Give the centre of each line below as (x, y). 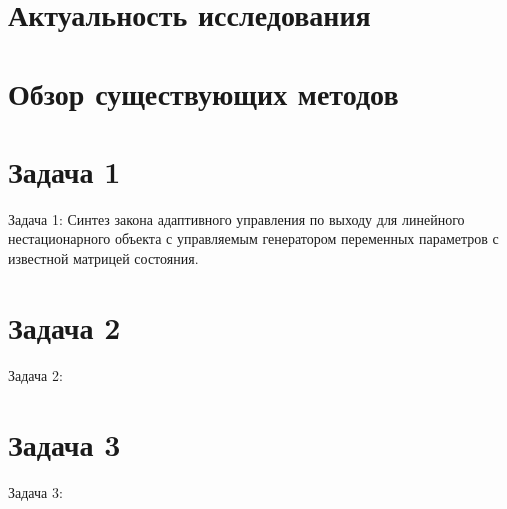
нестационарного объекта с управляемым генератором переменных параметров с (253, 238)
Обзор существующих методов (203, 92)
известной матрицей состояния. (103, 258)
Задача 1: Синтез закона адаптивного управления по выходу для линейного (236, 218)
